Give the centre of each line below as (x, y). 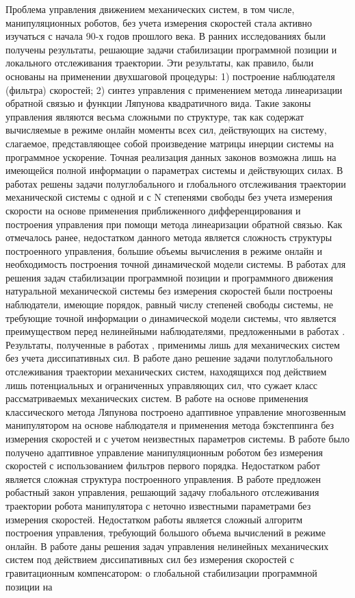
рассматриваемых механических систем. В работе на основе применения (157, 398)
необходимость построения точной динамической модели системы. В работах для (176, 264)
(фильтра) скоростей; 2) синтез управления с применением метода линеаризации (174, 89)
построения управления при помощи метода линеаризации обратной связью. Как (174, 224)
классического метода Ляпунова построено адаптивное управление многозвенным (176, 411)
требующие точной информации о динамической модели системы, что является (171, 317)
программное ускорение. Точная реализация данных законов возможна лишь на (171, 157)
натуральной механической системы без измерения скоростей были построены (169, 291)
